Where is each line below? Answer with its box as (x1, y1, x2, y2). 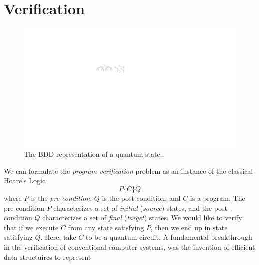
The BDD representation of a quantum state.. (24, 149, 164, 159)
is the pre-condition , (31, 193, 92, 203)
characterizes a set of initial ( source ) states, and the (53, 202, 212, 213)
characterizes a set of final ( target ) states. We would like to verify (42, 212, 242, 223)
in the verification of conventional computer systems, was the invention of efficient (4, 241, 255, 252)
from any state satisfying (68, 222, 144, 232)
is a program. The (190, 193, 245, 203)
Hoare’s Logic (4, 175, 46, 186)
